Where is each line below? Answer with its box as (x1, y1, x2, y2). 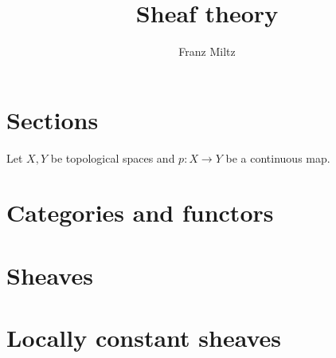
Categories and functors (6, 196, 274, 229)
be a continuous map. (225, 149, 330, 166)
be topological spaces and (50, 149, 175, 166)
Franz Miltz (178, 43, 236, 60)
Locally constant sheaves (6, 321, 282, 354)
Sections (6, 103, 99, 136)
